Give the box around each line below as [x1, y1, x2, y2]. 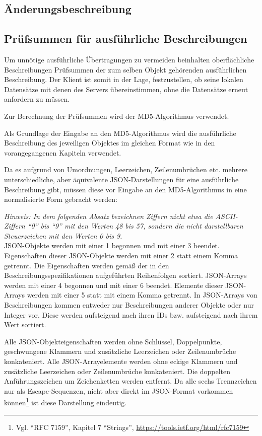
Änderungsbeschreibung [4, 1, 132, 17]
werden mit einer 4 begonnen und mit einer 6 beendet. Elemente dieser [4, 279, 223, 290]
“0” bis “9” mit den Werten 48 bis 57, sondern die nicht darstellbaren [27, 221, 243, 231]
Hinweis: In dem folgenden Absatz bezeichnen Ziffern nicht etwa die [4, 210, 213, 221]
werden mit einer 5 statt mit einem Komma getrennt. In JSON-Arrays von [27, 289, 257, 300]
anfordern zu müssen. [4, 94, 70, 104]
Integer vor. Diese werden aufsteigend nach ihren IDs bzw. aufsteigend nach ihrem [4, 309, 258, 320]
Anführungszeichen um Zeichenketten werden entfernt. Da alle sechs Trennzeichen [4, 376, 257, 386]
